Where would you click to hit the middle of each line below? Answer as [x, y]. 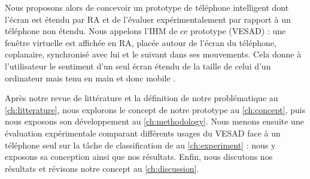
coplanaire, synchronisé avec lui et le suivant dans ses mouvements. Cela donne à [153, 54]
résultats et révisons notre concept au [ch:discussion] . [102, 168]
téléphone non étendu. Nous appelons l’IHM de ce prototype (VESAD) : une [145, 31]
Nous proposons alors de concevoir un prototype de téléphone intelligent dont [147, 7]
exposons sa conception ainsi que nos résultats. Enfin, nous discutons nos [139, 157]
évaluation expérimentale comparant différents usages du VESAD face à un [143, 133]
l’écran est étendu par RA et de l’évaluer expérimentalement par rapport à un [148, 19]
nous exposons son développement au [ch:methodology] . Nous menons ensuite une [154, 121]
